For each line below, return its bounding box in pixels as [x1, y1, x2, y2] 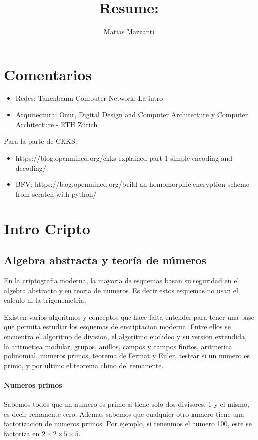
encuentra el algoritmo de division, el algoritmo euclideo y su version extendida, [4, 331, 247, 341]
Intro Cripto [4, 218, 90, 238]
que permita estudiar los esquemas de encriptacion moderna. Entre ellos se [4, 321, 231, 332]
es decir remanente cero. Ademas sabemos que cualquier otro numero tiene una [4, 408, 244, 419]
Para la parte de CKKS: [4, 136, 77, 146]
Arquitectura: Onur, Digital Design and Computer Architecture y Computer [15, 109, 248, 120]
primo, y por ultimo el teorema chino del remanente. [4, 360, 164, 370]
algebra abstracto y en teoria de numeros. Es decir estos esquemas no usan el [4, 285, 238, 295]
